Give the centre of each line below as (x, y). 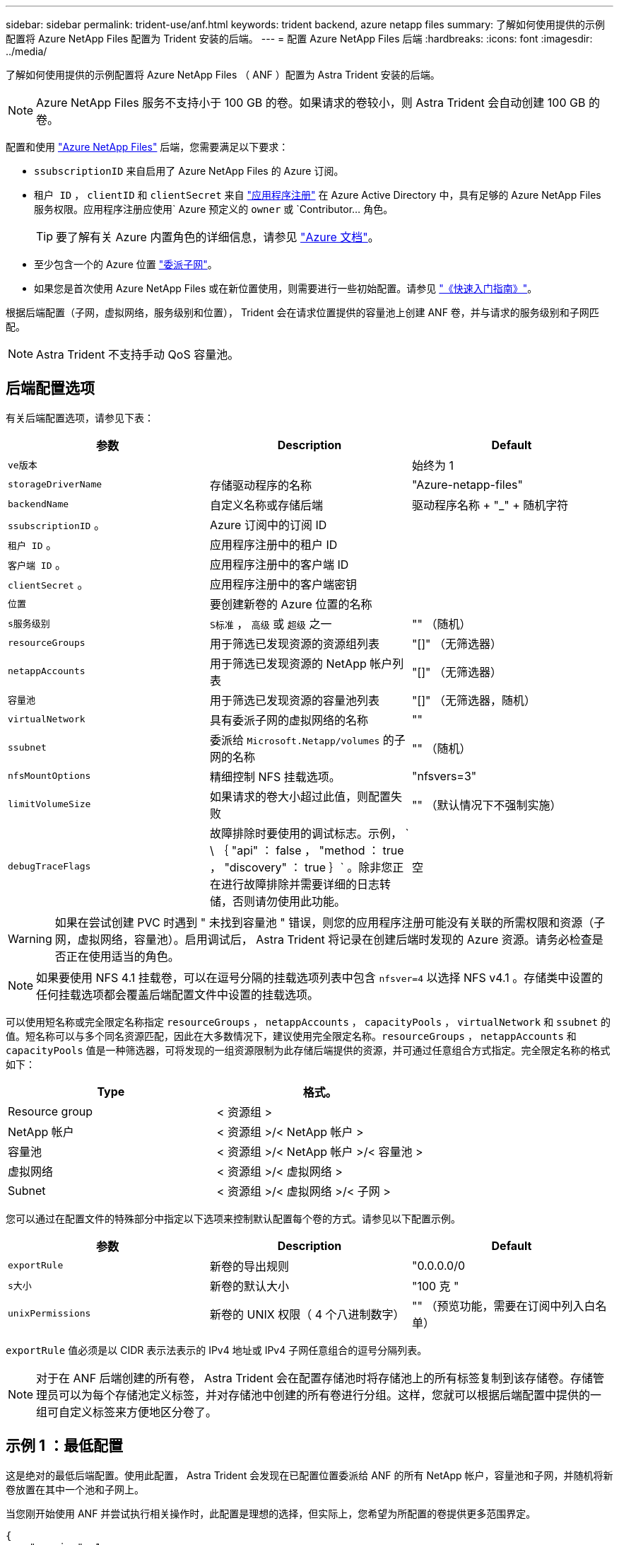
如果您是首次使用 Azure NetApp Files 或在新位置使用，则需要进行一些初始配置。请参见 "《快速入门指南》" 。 (286, 288)
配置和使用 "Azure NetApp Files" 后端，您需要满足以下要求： (147, 147)
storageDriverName (55, 485)
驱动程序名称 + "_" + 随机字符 (490, 505)
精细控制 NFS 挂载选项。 (275, 776)
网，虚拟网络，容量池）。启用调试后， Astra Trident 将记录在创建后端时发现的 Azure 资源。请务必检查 (323, 939)
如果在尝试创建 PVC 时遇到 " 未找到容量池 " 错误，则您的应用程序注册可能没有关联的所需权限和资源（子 (330, 922)
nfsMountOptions (49, 776)
